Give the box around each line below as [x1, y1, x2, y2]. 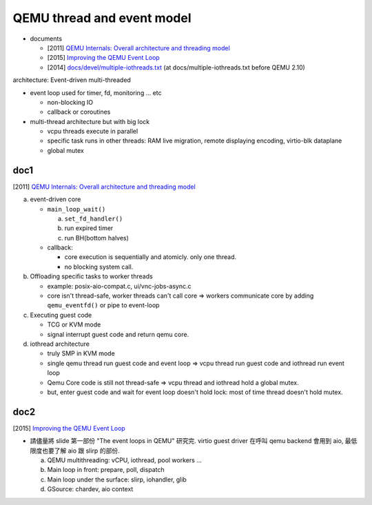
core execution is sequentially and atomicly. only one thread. [64, 253, 237, 261]
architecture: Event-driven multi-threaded [12, 76, 131, 84]
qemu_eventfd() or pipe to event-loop [47, 301, 160, 309]
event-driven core [30, 195, 81, 203]
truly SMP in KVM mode [47, 349, 115, 358]
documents [30, 34, 62, 43]
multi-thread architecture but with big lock [30, 117, 150, 125]
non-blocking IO [47, 98, 94, 106]
